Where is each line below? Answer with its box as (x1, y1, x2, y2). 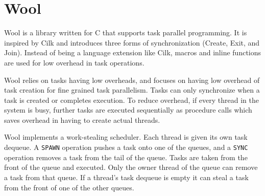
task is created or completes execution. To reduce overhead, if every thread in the (4, 94, 259, 105)
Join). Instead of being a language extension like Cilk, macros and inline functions (4, 47, 261, 58)
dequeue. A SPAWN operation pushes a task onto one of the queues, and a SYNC (4, 142, 248, 153)
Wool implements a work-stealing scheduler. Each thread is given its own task (4, 132, 248, 142)
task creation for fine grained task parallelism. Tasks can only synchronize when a (4, 84, 260, 95)
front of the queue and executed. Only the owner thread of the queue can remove (4, 162, 258, 172)
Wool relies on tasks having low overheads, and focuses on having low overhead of (4, 74, 260, 85)
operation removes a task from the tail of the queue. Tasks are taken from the (4, 151, 248, 162)
